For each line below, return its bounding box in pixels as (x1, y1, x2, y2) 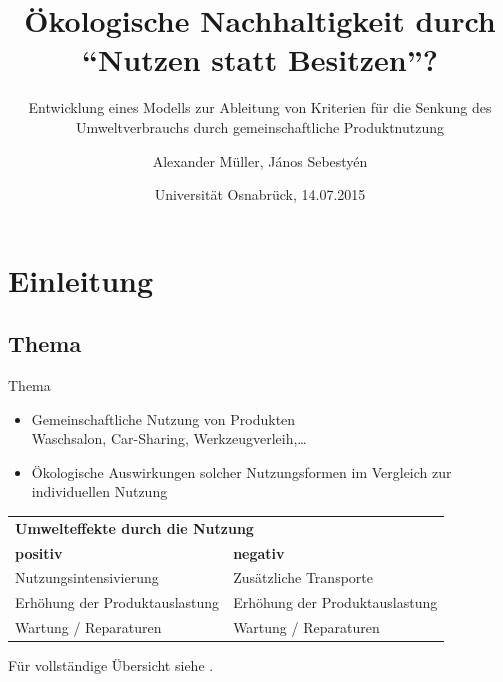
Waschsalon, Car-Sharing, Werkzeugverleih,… (31, 428, 307, 449)
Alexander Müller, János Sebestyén (152, 150, 368, 171)
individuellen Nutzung (31, 481, 168, 502)
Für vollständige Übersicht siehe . (8, 655, 214, 676)
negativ (233, 542, 285, 563)
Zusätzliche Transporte (233, 567, 373, 588)
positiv (15, 542, 63, 563)
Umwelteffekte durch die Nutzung (15, 517, 254, 538)
